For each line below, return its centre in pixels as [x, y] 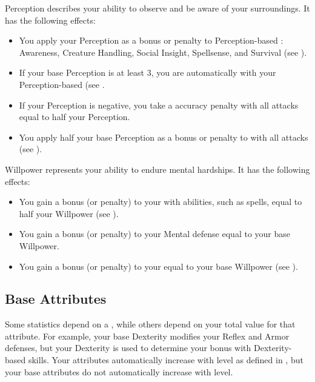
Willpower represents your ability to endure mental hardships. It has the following [157, 169]
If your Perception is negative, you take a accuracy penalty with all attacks [159, 105]
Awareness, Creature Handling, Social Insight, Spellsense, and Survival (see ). [163, 52]
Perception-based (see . [62, 84]
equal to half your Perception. [75, 117]
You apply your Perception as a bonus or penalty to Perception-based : [151, 40]
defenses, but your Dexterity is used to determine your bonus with [128, 348]
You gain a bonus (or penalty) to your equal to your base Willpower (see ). [158, 266]
